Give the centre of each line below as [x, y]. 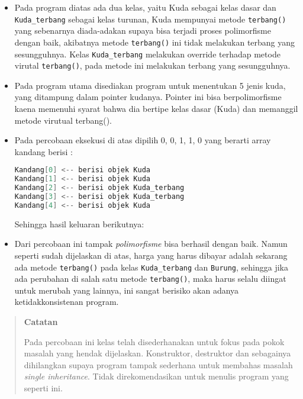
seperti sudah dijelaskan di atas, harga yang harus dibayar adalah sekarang [151, 255]
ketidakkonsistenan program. [67, 302]
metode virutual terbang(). [63, 120]
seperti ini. [43, 388]
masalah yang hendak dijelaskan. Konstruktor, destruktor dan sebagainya [157, 353]
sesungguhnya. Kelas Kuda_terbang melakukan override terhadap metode [147, 54]
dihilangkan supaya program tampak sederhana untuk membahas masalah [158, 364]
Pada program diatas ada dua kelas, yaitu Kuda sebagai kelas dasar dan [145, 7]
